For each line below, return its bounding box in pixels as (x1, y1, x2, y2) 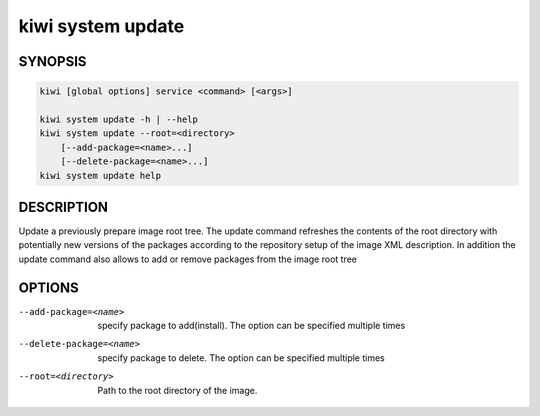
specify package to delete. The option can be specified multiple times (97, 351, 385, 364)
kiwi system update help (39, 170, 162, 181)
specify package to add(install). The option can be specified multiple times (97, 320, 406, 332)
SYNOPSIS (18, 53, 87, 70)
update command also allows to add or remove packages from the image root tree (18, 253, 357, 265)
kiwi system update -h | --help (39, 113, 199, 125)
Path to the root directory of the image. (97, 384, 258, 396)
